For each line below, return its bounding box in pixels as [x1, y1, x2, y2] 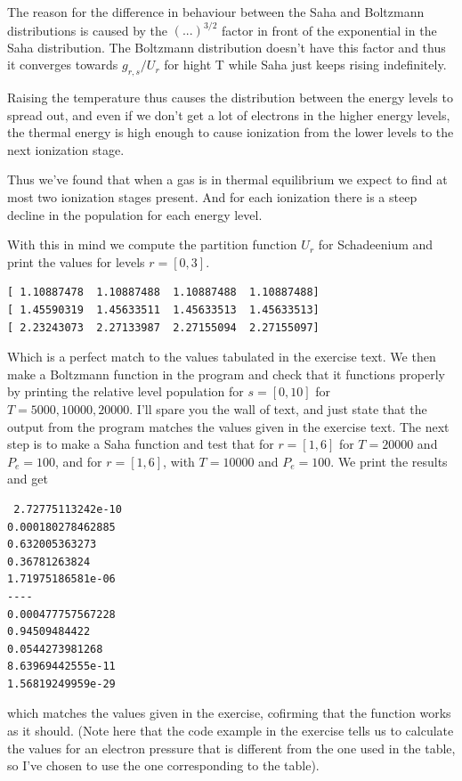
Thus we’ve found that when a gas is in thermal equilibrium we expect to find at [7, 170, 448, 189]
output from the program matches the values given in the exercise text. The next [7, 417, 450, 435]
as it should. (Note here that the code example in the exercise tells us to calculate [7, 721, 454, 740]
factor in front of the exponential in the [222, 20, 437, 39]
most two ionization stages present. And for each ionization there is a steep [7, 188, 417, 207]
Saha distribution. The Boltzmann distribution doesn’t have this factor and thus [7, 37, 446, 56]
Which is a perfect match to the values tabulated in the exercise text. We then [7, 347, 436, 366]
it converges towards [7, 55, 118, 74]
